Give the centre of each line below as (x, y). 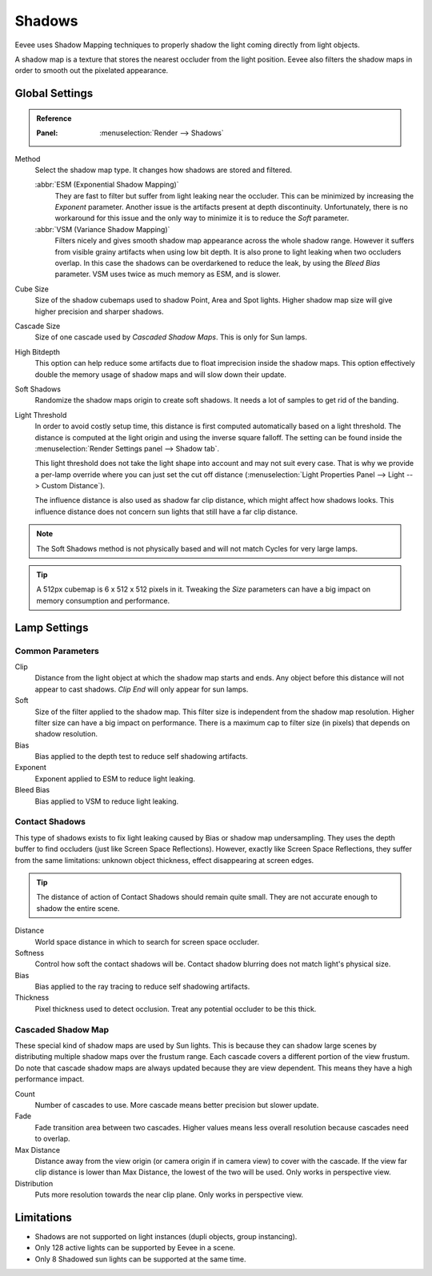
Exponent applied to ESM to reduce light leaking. (115, 778)
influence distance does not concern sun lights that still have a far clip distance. (166, 512)
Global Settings (54, 93)
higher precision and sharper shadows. (99, 311)
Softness (29, 953)
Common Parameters (57, 651)
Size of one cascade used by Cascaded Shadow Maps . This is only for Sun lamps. (171, 337)
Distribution (34, 1183)
